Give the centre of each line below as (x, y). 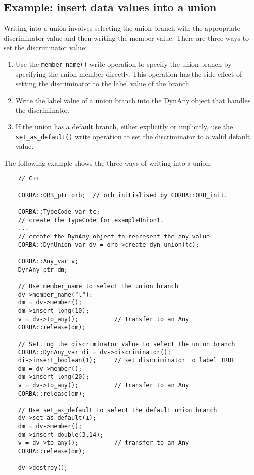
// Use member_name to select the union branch (98, 286)
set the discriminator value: (46, 47)
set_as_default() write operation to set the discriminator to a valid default (133, 136)
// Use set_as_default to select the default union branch (118, 410)
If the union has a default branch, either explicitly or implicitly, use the (124, 127)
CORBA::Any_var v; (48, 262)
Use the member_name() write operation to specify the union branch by (124, 64)
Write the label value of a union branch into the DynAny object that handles (133, 100)
